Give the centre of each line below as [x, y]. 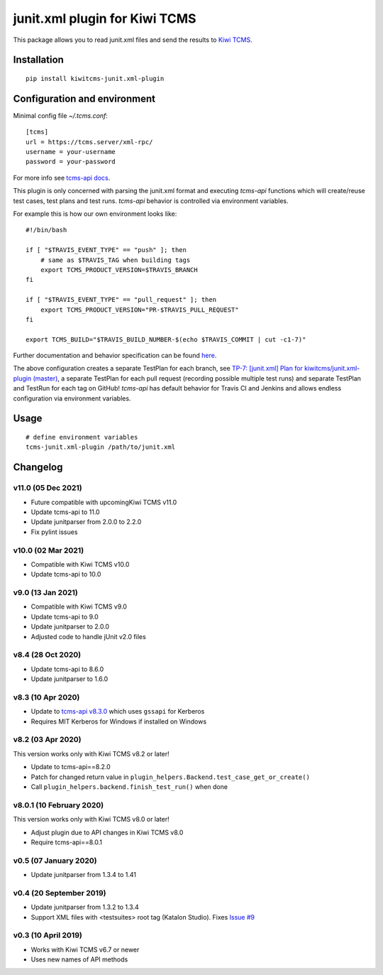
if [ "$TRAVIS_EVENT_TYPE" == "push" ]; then [106, 250]
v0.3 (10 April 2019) [48, 935]
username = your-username [71, 152]
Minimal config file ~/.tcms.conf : [60, 115]
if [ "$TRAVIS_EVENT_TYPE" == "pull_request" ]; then [121, 300]
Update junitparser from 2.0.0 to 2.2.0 [86, 522]
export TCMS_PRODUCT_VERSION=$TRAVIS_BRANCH [119, 269]
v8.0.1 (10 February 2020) [59, 805]
